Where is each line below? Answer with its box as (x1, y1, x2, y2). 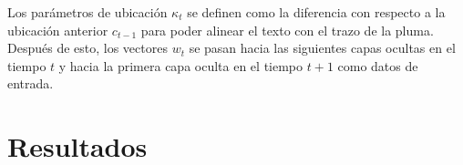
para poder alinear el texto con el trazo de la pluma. (140, 20, 434, 39)
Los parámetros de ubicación (7, 3, 168, 21)
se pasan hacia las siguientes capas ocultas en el (189, 38, 456, 57)
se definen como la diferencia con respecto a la (187, 3, 446, 21)
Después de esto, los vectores (7, 38, 168, 57)
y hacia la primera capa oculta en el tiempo (58, 56, 304, 75)
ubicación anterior (7, 20, 108, 39)
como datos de (337, 56, 418, 75)
